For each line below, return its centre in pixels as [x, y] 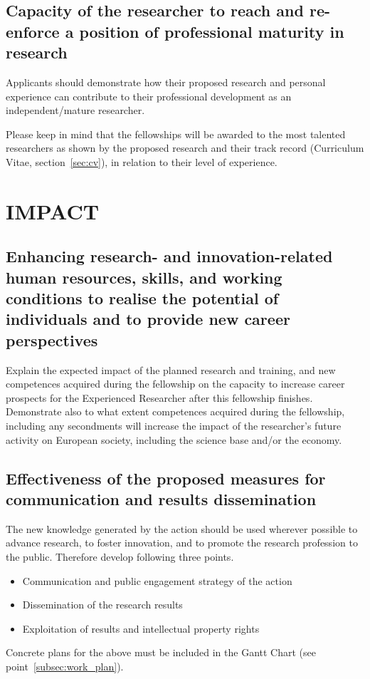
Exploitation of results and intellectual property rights [141, 628]
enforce [33, 31]
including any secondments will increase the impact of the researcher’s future [174, 426]
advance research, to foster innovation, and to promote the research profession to [182, 543]
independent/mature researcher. [75, 110]
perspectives [52, 339]
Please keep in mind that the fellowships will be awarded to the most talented [176, 134]
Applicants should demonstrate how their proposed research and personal [166, 82]
